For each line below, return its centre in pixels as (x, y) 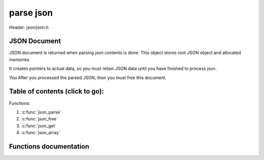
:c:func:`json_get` (39, 126)
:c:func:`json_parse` (41, 112)
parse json (31, 13)
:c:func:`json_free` (40, 119)
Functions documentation (49, 146)
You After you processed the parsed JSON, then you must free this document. (88, 78)
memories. (20, 60)
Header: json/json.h (29, 27)
